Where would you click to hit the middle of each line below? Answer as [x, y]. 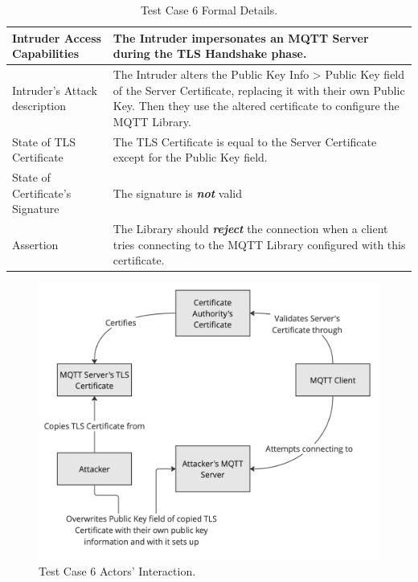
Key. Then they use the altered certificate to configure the [256, 106]
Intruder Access [57, 37]
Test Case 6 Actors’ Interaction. [117, 571]
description [39, 106]
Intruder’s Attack [55, 90]
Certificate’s [42, 193]
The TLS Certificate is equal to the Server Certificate [245, 141]
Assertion [35, 244]
